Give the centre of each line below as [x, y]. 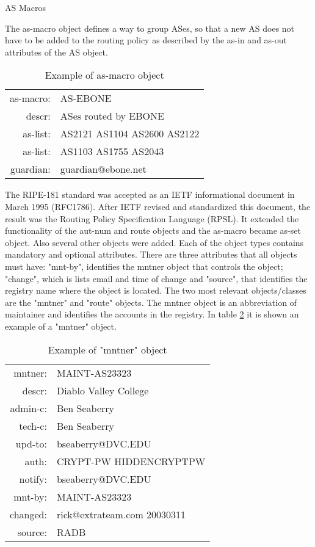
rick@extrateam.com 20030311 [121, 514]
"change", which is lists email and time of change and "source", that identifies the [156, 278]
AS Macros [26, 7]
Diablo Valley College [103, 390]
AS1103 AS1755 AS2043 [112, 151]
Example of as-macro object [104, 75]
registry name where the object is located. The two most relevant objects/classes [156, 290]
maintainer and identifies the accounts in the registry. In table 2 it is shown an [152, 314]
